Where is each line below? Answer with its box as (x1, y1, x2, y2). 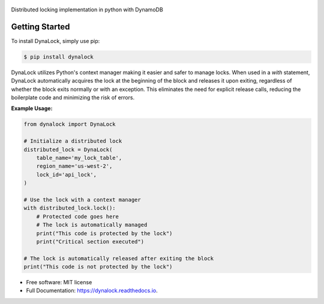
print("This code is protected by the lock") (36, 230, 173, 236)
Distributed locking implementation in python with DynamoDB (11, 6, 163, 13)
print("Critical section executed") (36, 238, 144, 245)
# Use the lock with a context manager (23, 196, 141, 203)
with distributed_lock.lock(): (23, 205, 116, 212)
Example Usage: (11, 105, 53, 112)
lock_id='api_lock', (36, 171, 97, 178)
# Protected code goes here (36, 213, 119, 220)
